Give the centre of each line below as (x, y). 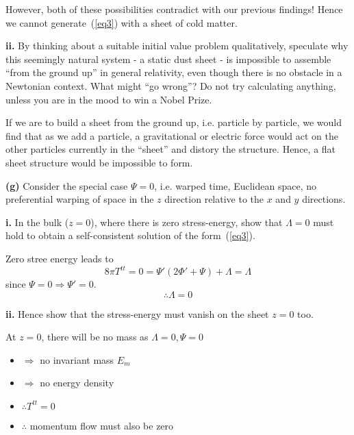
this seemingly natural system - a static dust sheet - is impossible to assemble (168, 59)
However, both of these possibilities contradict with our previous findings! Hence (174, 9)
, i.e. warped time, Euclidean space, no (235, 185)
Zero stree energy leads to (60, 258)
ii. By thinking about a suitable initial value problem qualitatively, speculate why (177, 46)
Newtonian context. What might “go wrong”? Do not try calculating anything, (171, 85)
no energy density (77, 383)
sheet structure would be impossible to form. (99, 162)
